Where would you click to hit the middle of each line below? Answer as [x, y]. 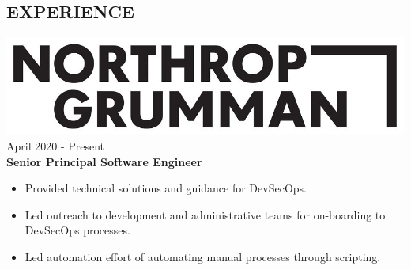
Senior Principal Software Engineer [104, 161]
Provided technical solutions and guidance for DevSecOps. [166, 188]
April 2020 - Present [56, 145]
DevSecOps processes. [77, 230]
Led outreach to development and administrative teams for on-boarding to [205, 214]
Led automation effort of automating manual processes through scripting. [203, 256]
